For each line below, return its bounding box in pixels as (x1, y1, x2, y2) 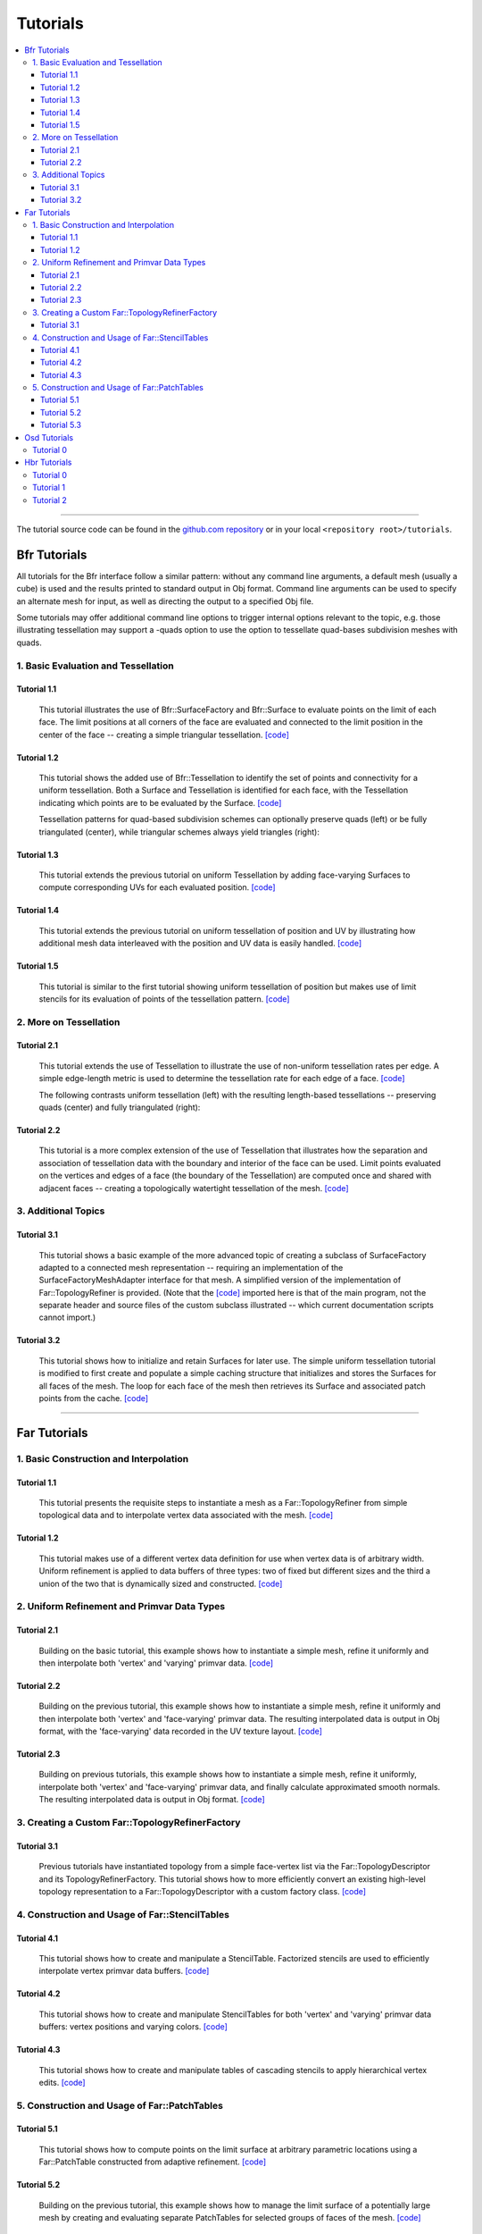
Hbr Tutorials (24, 457, 72, 468)
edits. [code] (38, 2077, 86, 2087)
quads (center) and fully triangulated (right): (38, 1102, 201, 1113)
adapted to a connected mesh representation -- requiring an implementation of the (38, 1262, 344, 1272)
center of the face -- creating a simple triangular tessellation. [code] (38, 729, 289, 740)
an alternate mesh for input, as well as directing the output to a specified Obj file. (16, 595, 314, 607)
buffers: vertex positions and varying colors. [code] (38, 2021, 228, 2032)
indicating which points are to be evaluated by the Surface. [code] (38, 797, 282, 808)
